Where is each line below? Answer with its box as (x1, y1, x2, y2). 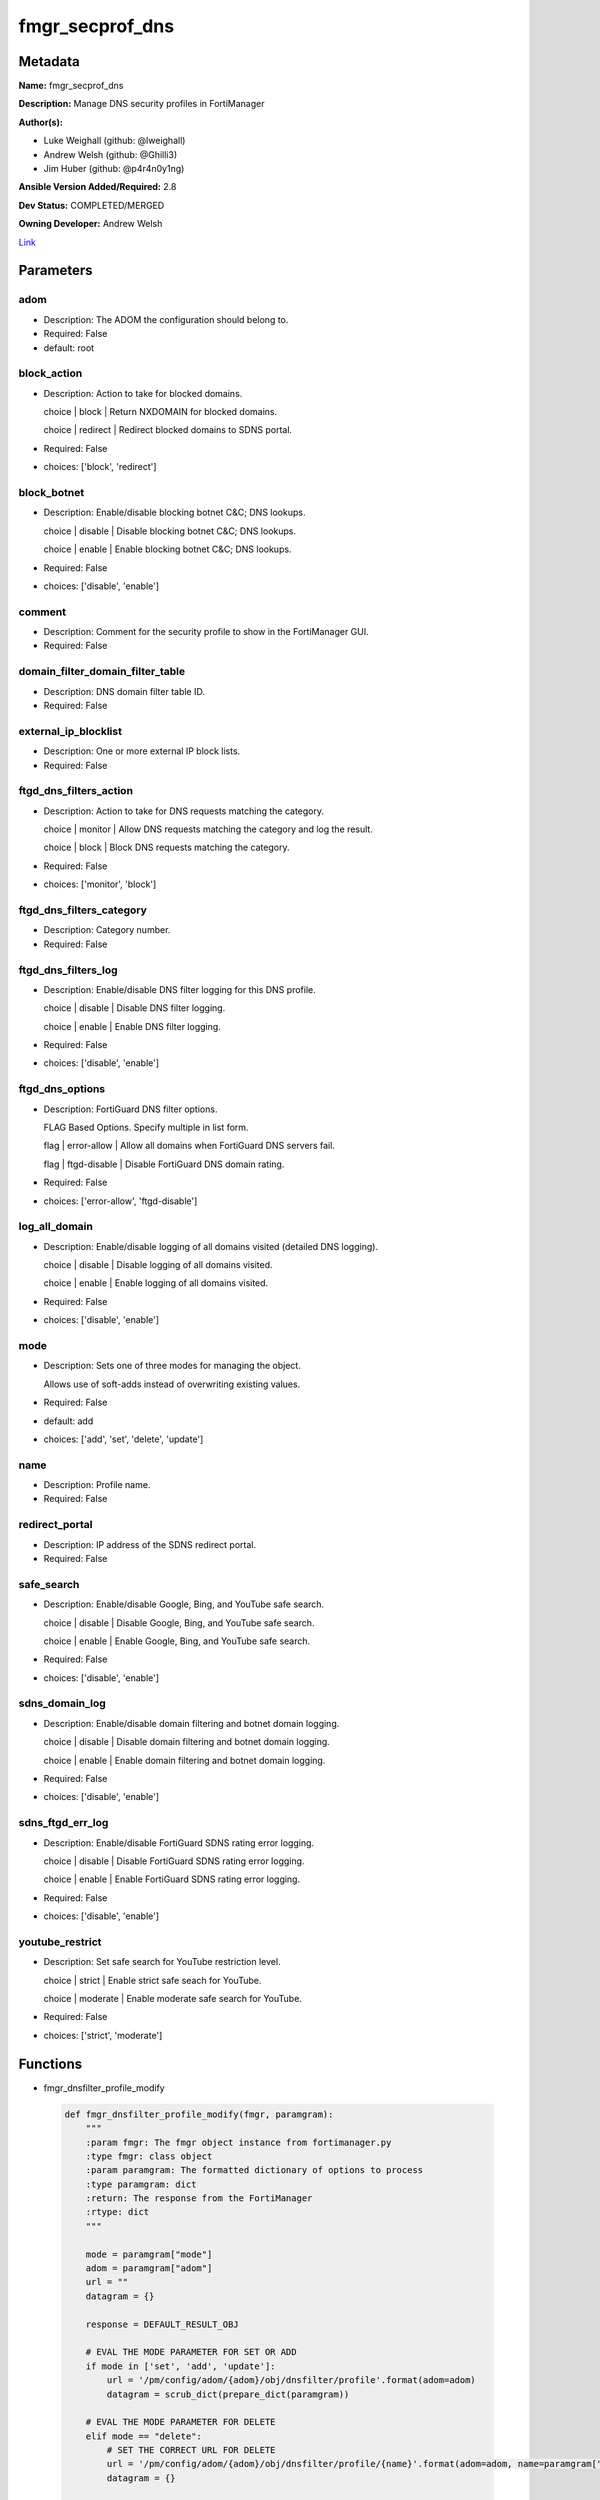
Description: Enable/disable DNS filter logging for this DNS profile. (43, 983, 317, 995)
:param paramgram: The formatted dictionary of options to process (85, 2165, 424, 2176)
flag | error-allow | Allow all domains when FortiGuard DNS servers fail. (43, 1140, 335, 1152)
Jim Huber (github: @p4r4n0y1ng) (43, 163, 185, 175)
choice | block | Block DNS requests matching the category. (43, 841, 290, 854)
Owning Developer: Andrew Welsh (18, 218, 163, 230)
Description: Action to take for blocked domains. (43, 387, 243, 399)
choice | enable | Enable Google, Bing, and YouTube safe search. (43, 1635, 311, 1647)
